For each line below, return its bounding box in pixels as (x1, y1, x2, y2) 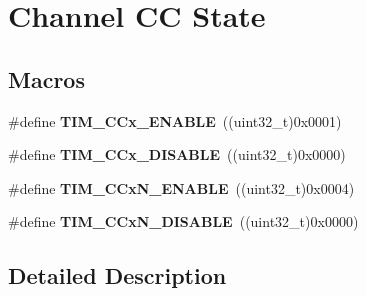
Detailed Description (8, 260, 227, 291)
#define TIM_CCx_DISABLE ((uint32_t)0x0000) (8, 144, 346, 165)
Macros (8, 63, 85, 94)
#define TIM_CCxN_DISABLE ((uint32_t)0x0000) (8, 211, 359, 232)
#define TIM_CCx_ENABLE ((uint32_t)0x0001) (8, 110, 342, 131)
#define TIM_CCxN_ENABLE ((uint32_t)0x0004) (8, 177, 355, 198)
